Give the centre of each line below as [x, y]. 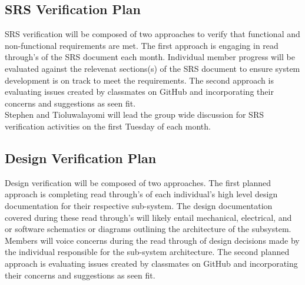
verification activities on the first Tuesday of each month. [108, 126]
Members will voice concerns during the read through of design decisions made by [152, 240]
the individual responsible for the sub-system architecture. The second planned [147, 252]
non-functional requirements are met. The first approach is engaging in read [142, 45]
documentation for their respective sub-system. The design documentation [139, 205]
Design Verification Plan [81, 158]
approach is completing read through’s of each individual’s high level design [141, 194]
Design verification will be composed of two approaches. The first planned [138, 182]
